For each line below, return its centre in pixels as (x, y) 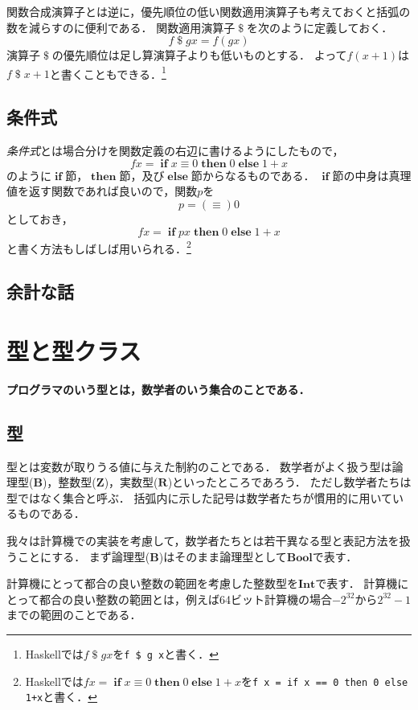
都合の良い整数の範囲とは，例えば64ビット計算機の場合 (185, 599)
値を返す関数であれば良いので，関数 (102, 191)
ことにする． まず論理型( (84, 556)
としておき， (40, 219)
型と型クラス (74, 350)
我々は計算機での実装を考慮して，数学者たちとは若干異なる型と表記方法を (203, 540)
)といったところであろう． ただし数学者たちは (289, 482)
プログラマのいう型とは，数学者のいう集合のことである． (158, 389)
